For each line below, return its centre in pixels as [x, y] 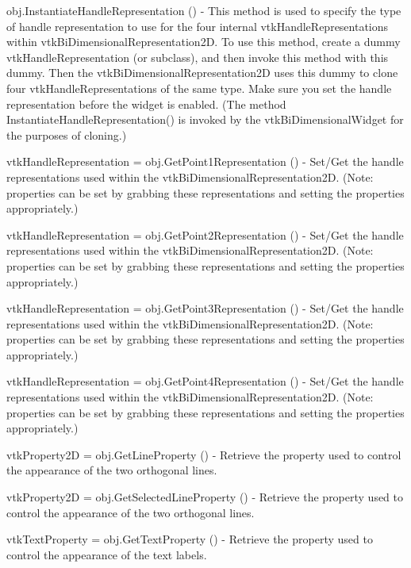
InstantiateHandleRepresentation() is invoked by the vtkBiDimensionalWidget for [205, 119]
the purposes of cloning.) [67, 134]
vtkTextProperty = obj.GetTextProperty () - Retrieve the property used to [190, 539]
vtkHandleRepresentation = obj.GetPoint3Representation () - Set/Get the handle [205, 308]
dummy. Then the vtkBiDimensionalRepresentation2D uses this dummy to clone [202, 73]
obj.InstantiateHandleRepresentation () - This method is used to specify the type [204, 10]
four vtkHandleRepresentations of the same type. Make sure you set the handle [199, 88]
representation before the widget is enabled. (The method [146, 104]
